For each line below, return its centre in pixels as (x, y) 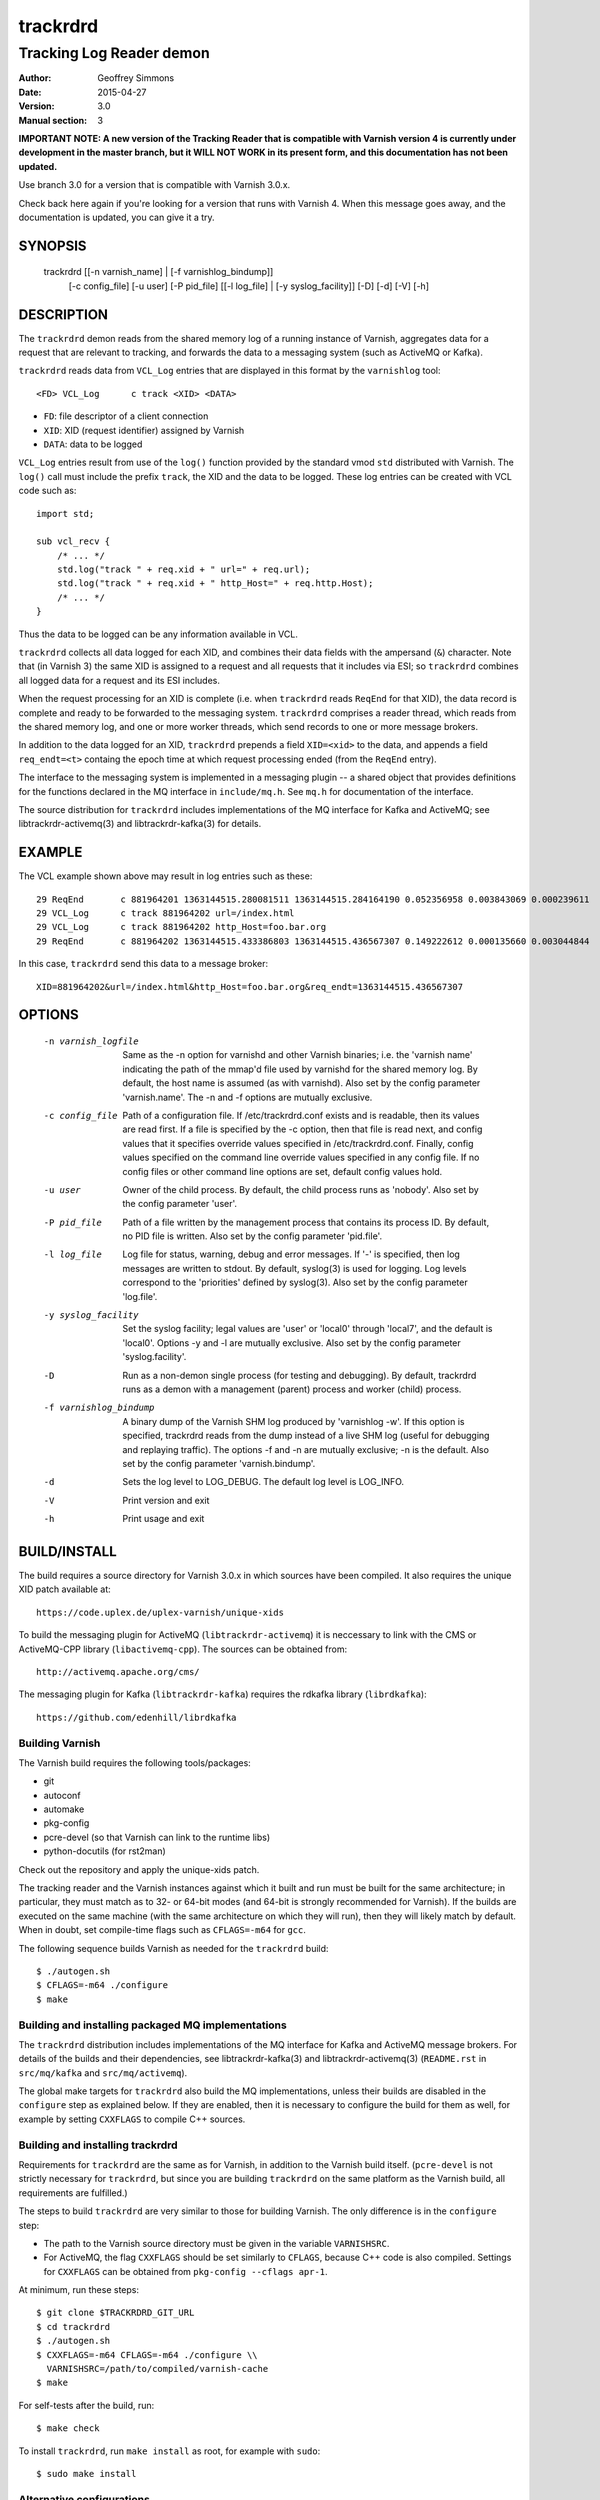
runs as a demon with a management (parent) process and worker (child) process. (292, 1389)
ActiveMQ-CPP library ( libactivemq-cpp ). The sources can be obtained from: (183, 1649)
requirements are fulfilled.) (73, 2192)
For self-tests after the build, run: (86, 2405)
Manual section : (53, 120)
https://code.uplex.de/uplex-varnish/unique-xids (160, 1612)
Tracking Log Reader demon (114, 53)
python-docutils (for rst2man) (105, 1851)
